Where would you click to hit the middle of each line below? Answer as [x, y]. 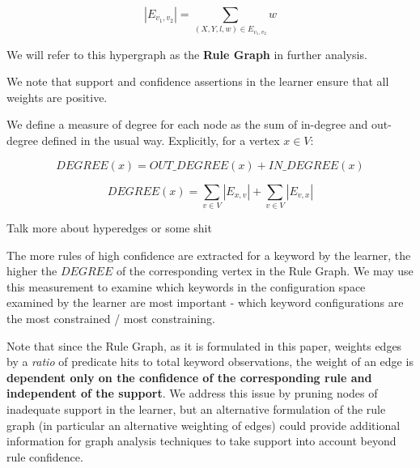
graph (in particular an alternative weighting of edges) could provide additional [204, 425]
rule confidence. [45, 456]
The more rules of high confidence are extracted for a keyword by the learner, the [209, 255]
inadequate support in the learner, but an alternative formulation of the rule [196, 408]
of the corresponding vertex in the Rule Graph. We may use [265, 271]
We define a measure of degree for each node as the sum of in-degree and [187, 124]
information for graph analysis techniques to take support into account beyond [202, 441]
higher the [32, 271]
